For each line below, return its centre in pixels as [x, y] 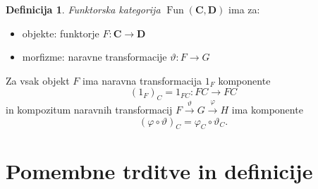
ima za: [244, 9]
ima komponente [267, 109]
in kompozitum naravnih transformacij [89, 109]
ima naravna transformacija [142, 80]
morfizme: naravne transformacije [94, 57]
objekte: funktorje [61, 33]
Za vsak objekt [38, 80]
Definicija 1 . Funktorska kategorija [83, 9]
